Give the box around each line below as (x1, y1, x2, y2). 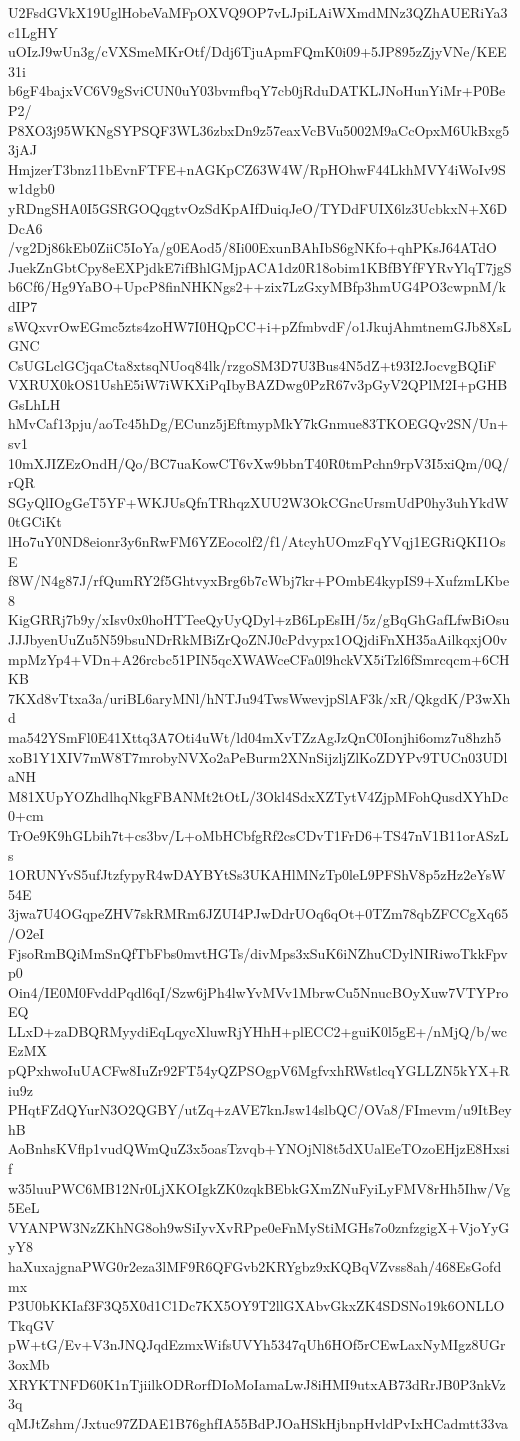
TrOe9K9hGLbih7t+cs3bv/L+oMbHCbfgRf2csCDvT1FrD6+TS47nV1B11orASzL (8, 824, 509, 845)
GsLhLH (8, 393, 61, 414)
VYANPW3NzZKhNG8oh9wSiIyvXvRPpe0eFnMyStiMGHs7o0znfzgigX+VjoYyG (8, 1216, 510, 1237)
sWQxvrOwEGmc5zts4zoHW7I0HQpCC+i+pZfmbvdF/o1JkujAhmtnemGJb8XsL (8, 315, 512, 336)
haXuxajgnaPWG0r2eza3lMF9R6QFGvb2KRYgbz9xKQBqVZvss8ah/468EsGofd (8, 1256, 502, 1276)
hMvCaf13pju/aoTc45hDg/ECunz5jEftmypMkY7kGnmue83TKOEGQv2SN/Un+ (8, 413, 509, 434)
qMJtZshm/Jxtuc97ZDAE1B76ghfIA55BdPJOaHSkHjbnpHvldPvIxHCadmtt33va (8, 1412, 509, 1433)
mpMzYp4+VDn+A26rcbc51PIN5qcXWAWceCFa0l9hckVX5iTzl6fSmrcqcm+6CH (8, 648, 510, 669)
